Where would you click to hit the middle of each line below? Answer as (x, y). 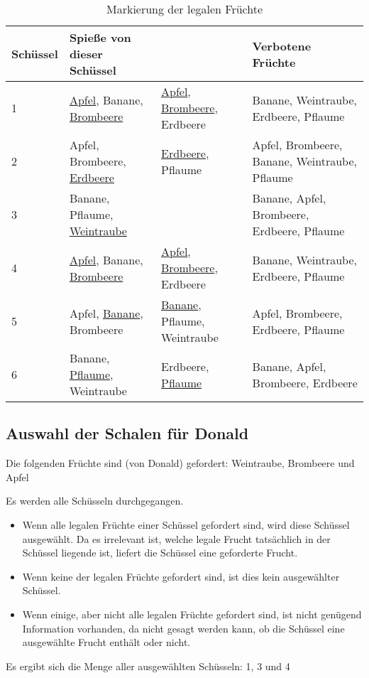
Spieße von (100, 37)
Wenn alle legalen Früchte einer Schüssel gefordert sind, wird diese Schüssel (186, 524)
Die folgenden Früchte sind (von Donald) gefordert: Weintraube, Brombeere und (180, 463)
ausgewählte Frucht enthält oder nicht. (106, 642)
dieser (86, 54)
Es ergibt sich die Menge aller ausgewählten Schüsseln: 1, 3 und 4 (148, 666)
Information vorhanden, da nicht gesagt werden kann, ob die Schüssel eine (183, 628)
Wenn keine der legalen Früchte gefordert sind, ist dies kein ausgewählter (181, 576)
